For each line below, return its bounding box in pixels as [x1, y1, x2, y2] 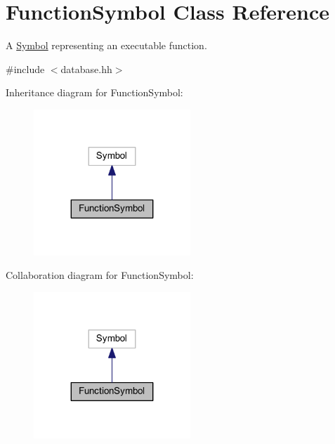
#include [6, 61, 45, 76]
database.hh [60, 61, 112, 76]
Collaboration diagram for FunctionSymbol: [6, 268, 194, 282]
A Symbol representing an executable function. [6, 38, 207, 53]
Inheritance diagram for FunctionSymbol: [6, 85, 183, 100]
